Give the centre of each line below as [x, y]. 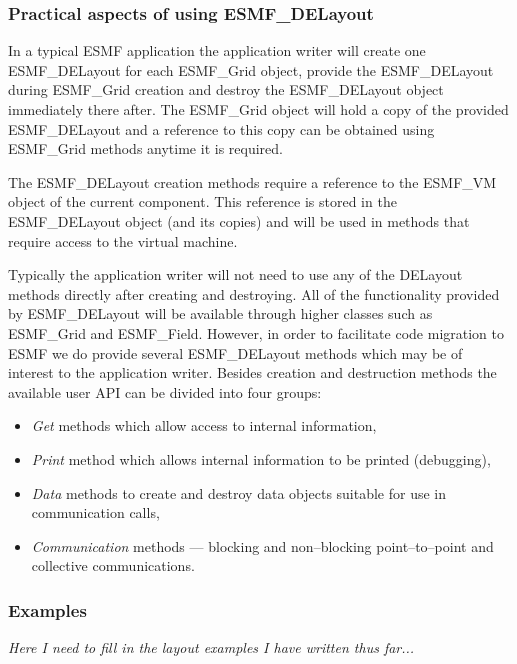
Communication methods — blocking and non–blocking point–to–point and [262, 545]
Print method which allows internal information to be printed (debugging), [261, 458]
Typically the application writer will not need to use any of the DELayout [235, 274]
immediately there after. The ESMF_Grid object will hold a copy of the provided [258, 109]
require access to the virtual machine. [123, 240]
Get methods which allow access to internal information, [204, 425]
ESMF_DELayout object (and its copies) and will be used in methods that [239, 220]
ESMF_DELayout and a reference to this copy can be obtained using [221, 128]
